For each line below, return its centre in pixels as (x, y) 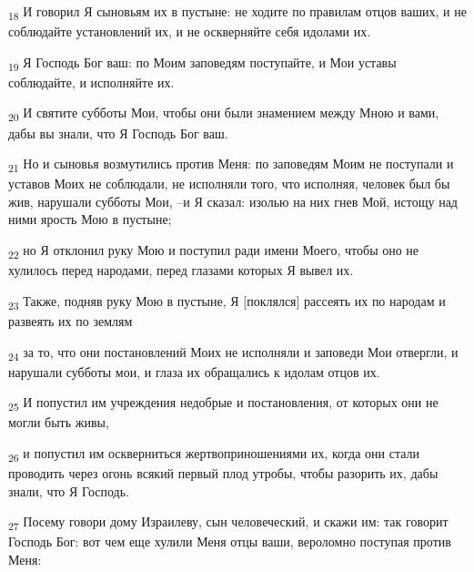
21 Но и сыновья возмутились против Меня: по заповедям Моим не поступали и (231, 164)
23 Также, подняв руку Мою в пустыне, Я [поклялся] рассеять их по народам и (227, 301)
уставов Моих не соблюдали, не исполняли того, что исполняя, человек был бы (229, 184)
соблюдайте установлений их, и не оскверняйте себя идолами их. (190, 31)
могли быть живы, (59, 422)
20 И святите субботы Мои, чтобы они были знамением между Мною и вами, (224, 114)
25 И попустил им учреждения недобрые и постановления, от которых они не (223, 403)
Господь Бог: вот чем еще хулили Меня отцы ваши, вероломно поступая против (230, 541)
